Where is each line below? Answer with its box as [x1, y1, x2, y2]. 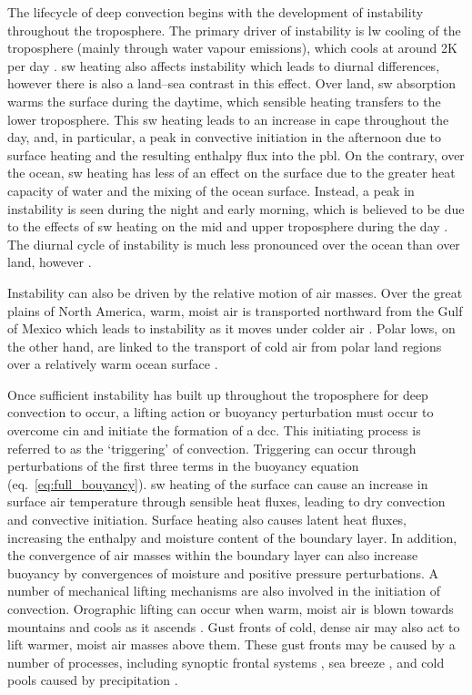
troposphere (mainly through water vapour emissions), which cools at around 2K [7, 38, 457, 57]
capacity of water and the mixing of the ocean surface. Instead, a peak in [7, 180, 415, 199]
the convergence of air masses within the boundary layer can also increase [7, 546, 418, 565]
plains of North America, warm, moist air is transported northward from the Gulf [7, 301, 463, 320]
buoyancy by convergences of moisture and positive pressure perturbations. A [7, 563, 438, 582]
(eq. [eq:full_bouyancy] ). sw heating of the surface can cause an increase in [7, 474, 428, 493]
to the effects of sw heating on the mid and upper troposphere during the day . [7, 217, 448, 236]
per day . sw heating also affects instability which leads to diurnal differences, [7, 56, 440, 75]
